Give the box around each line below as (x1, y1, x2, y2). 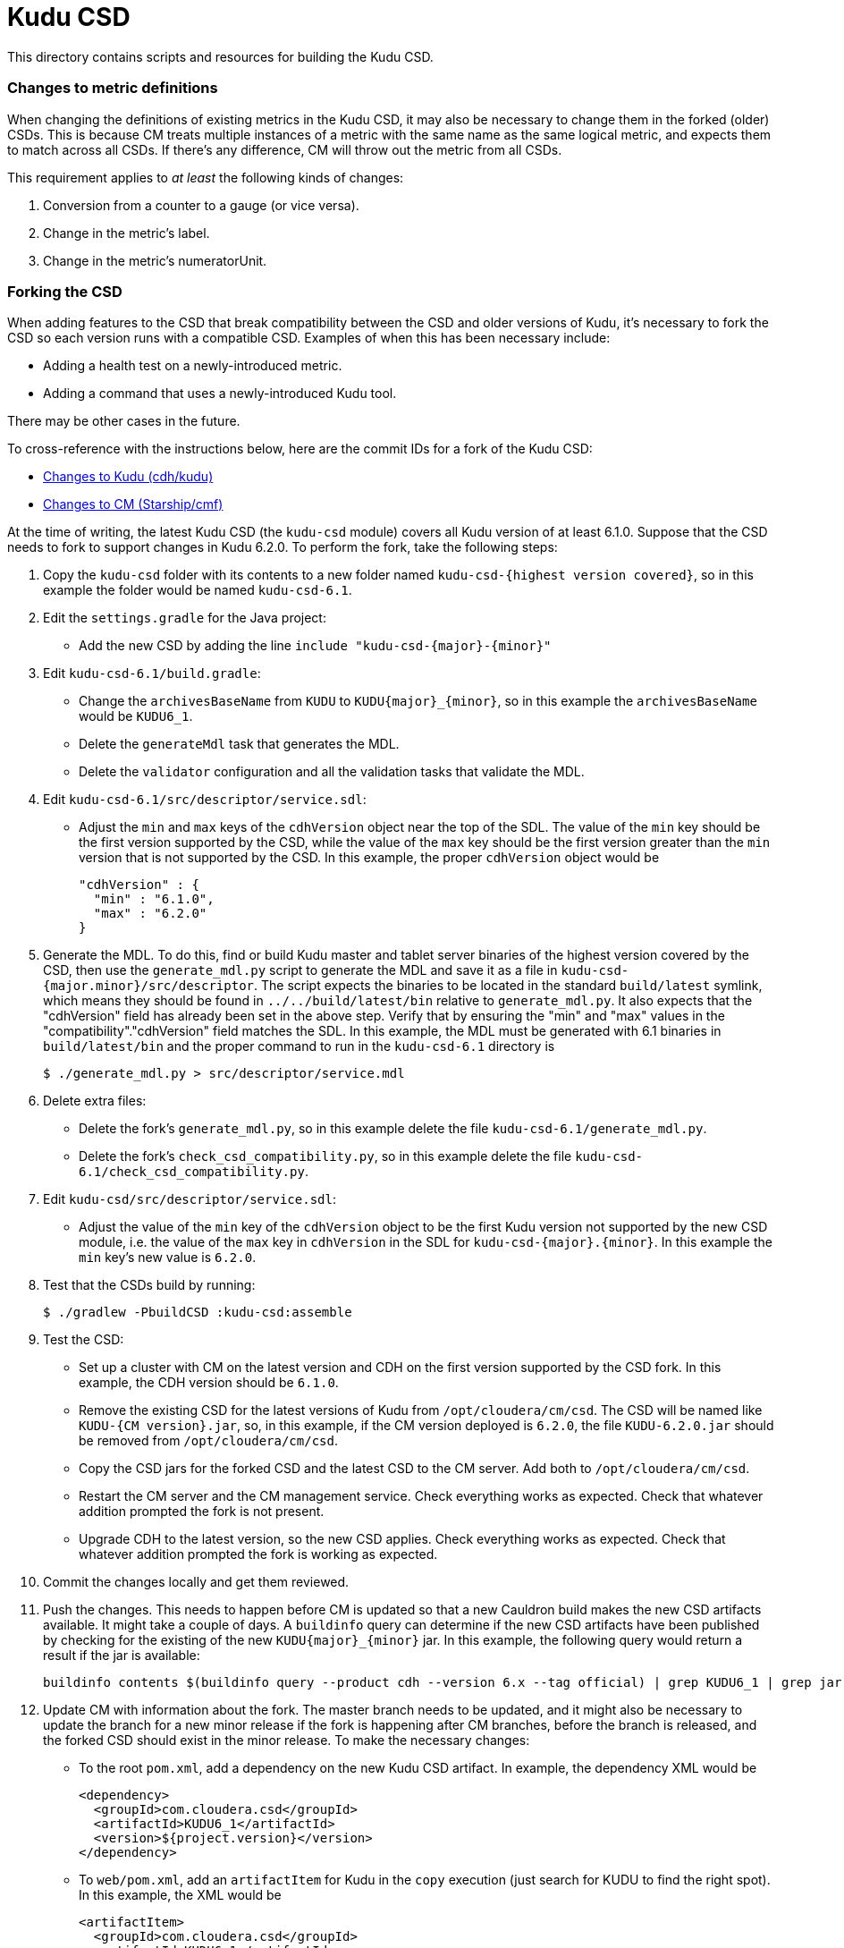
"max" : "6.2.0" (93, 906, 207, 921)
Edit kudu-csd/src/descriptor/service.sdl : (43, 1191, 336, 1207)
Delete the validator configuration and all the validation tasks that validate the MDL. (79, 764, 585, 780)
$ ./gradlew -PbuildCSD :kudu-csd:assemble (43, 1305, 352, 1320)
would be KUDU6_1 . (79, 708, 193, 724)
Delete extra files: (43, 1093, 147, 1109)
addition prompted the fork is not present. (79, 1503, 325, 1520)
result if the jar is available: (43, 1647, 200, 1664)
